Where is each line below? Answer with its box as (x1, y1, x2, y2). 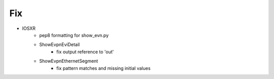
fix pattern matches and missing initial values (56, 65, 151, 71)
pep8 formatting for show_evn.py (39, 32, 109, 38)
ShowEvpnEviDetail (39, 42, 80, 48)
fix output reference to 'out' (56, 49, 114, 55)
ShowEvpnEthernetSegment (39, 58, 98, 64)
